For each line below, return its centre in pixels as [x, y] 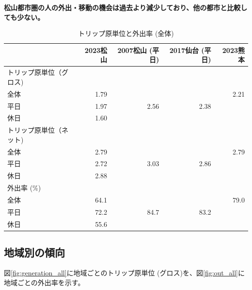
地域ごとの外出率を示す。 [44, 282]
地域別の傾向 [34, 252]
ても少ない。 [24, 17]
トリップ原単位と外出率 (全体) [126, 33]
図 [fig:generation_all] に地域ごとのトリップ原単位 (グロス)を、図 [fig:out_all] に [124, 272]
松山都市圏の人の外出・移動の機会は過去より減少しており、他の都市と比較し [126, 7]
